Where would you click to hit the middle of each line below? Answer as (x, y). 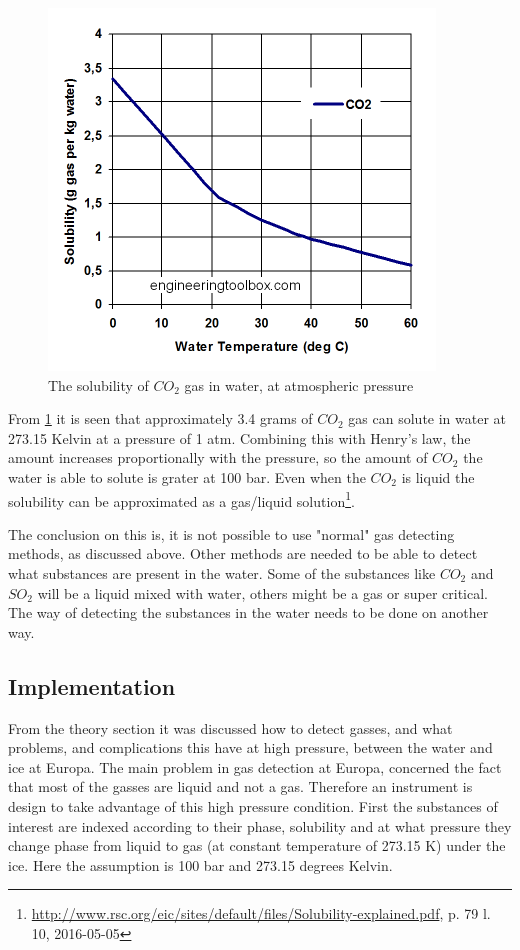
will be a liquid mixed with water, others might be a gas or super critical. (262, 592)
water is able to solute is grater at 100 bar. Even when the (187, 476)
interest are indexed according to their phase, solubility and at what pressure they (260, 825)
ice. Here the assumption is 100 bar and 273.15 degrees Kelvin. (200, 864)
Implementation (92, 685)
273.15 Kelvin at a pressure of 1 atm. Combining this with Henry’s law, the (239, 437)
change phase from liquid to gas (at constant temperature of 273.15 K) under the (257, 845)
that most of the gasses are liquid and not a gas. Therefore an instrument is (240, 786)
